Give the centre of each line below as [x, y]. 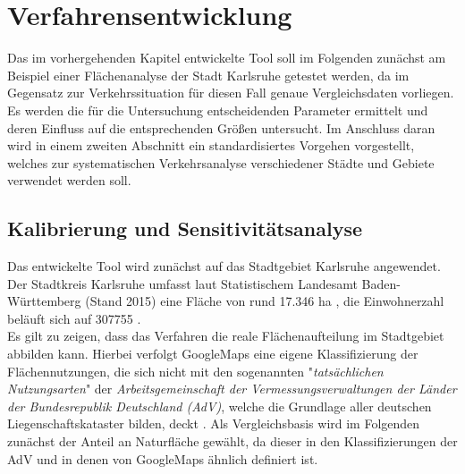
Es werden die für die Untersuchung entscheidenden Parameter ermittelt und [218, 110]
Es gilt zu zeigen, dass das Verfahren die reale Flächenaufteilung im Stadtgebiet [226, 336]
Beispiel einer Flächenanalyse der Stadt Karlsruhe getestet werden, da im [208, 75]
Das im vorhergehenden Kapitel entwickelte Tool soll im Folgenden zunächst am [227, 58]
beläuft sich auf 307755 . [74, 318]
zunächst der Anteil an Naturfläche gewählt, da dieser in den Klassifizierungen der [232, 441]
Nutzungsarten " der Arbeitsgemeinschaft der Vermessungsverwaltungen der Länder [232, 389]
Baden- [381, 283]
